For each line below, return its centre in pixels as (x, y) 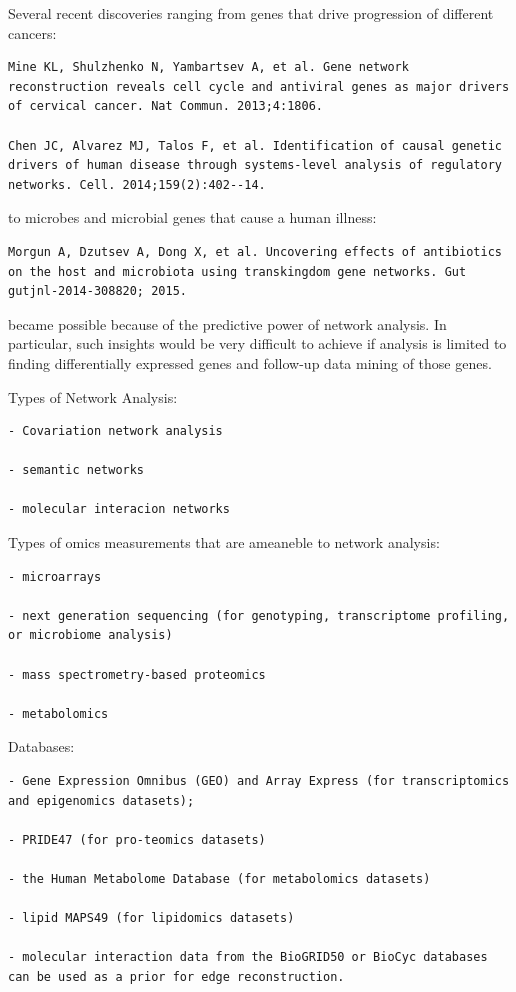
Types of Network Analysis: (93, 396)
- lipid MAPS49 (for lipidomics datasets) (151, 918)
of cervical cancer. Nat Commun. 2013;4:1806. (165, 106)
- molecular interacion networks (119, 509)
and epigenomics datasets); (101, 800)
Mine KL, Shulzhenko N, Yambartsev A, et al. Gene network (208, 67)
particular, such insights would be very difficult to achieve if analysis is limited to (257, 343)
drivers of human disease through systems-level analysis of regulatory (255, 165)
